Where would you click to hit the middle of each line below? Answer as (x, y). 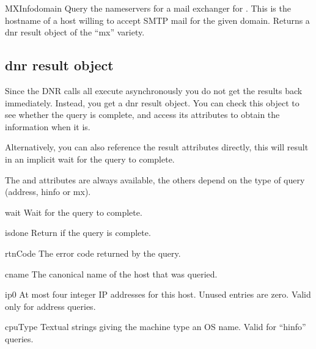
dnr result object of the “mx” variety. (75, 32)
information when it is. (48, 126)
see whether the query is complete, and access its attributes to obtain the (142, 115)
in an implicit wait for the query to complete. (90, 159)
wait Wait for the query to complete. (74, 212)
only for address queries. (50, 306)
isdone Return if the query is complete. (78, 233)
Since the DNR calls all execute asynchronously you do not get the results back (154, 90)
